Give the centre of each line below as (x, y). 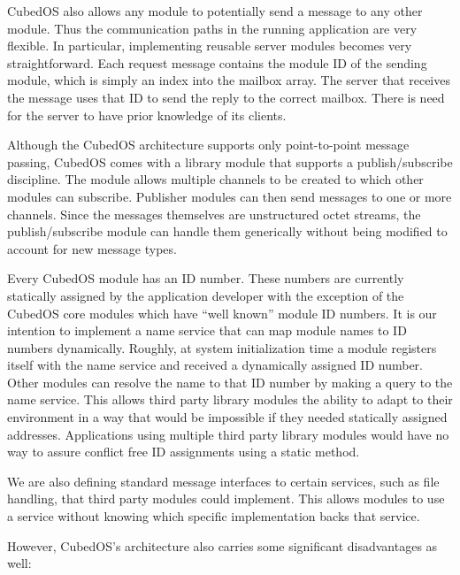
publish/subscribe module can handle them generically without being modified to (227, 231)
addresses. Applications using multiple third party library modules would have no (228, 434)
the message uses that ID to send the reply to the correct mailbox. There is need (226, 97)
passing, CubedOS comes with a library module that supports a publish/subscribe (230, 161)
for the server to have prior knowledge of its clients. (147, 115)
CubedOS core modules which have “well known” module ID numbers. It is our (222, 313)
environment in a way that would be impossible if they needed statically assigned (227, 417)
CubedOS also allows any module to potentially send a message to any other (215, 11)
